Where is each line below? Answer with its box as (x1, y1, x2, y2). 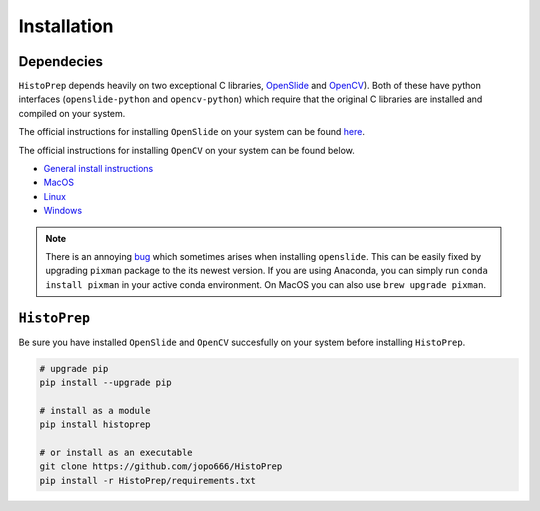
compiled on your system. (18, 107, 126, 119)
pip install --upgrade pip (39, 377, 172, 389)
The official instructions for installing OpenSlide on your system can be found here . (18, 126, 365, 138)
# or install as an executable (39, 446, 194, 458)
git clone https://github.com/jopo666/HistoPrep (39, 461, 283, 472)
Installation (18, 15, 114, 37)
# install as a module (39, 405, 151, 416)
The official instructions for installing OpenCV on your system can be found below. (18, 144, 355, 156)
